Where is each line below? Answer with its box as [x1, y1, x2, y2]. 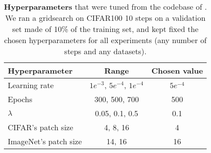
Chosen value [151, 65, 203, 76]
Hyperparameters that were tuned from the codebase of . [4, 1, 207, 12]
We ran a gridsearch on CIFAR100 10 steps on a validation [5, 12, 206, 23]
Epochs [8, 93, 32, 105]
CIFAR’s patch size [8, 122, 73, 133]
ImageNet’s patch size [8, 136, 82, 147]
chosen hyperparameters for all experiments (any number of [4, 34, 207, 46]
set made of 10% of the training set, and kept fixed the [12, 23, 199, 34]
